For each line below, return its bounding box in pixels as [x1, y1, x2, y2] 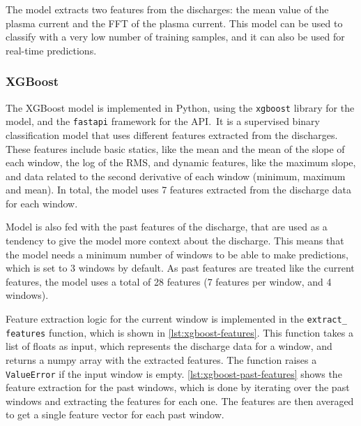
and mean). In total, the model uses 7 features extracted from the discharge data [6, 182, 351, 197]
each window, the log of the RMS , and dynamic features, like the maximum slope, [6, 155, 356, 170]
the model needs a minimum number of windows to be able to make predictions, [6, 247, 348, 261]
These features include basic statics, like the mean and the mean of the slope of [6, 141, 345, 156]
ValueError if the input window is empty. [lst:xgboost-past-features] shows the [6, 366, 342, 381]
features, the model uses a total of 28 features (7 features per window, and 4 [6, 274, 332, 288]
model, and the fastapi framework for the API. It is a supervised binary [6, 114, 320, 128]
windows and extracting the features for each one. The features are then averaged [6, 393, 354, 408]
